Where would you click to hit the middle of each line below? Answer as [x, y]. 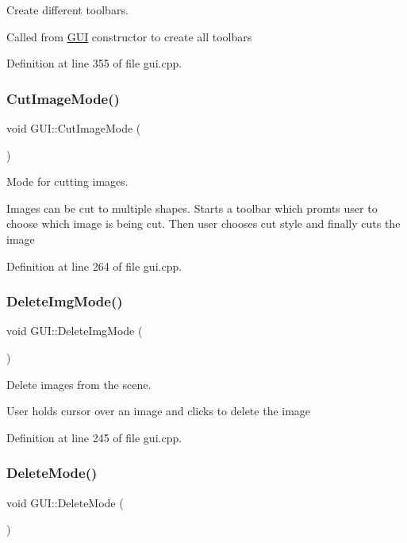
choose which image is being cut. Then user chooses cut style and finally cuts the [203, 223]
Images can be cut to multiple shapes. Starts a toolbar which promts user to [192, 208]
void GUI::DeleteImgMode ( [75, 331]
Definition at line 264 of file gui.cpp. [94, 266]
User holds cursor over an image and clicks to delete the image [159, 411]
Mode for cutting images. [67, 181]
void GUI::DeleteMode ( [65, 502]
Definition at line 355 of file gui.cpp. [94, 63]
